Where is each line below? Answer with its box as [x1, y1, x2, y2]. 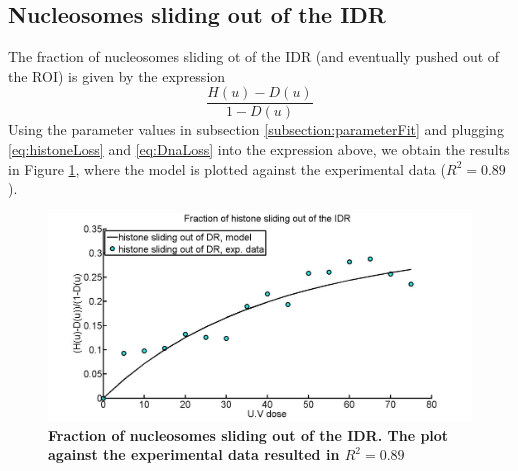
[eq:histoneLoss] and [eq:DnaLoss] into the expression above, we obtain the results [8, 139, 510, 160]
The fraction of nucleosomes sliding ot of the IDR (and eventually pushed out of [8, 46, 500, 67]
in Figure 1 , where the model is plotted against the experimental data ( [8, 158, 446, 179]
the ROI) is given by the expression [8, 65, 226, 86]
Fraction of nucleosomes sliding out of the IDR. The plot [48, 424, 449, 445]
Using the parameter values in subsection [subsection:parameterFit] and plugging [8, 119, 504, 140]
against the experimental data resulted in [48, 444, 340, 465]
